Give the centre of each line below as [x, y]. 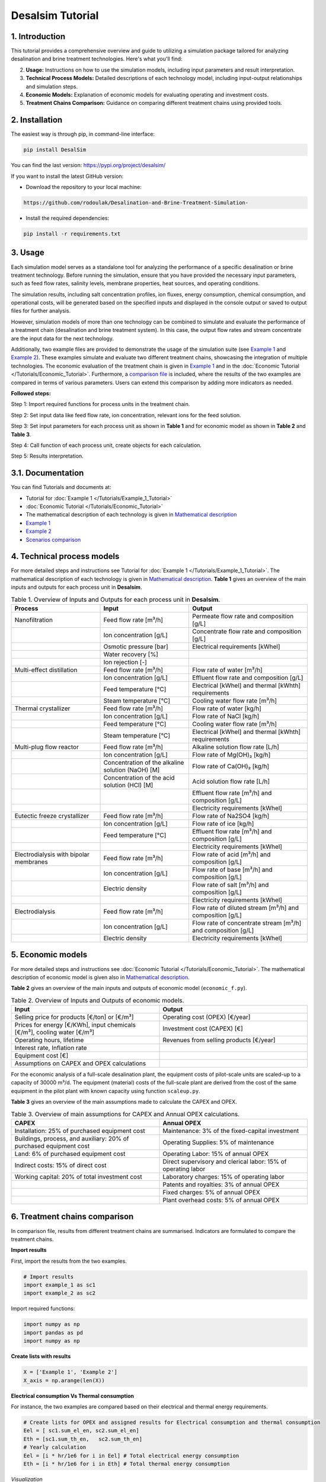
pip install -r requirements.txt [72, 234]
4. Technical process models [65, 556]
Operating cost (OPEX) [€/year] [207, 1017]
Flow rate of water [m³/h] [228, 670]
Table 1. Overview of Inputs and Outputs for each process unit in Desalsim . [116, 599]
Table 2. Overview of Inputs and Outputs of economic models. [98, 1000]
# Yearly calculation [55, 1447]
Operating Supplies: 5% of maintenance [218, 1142]
